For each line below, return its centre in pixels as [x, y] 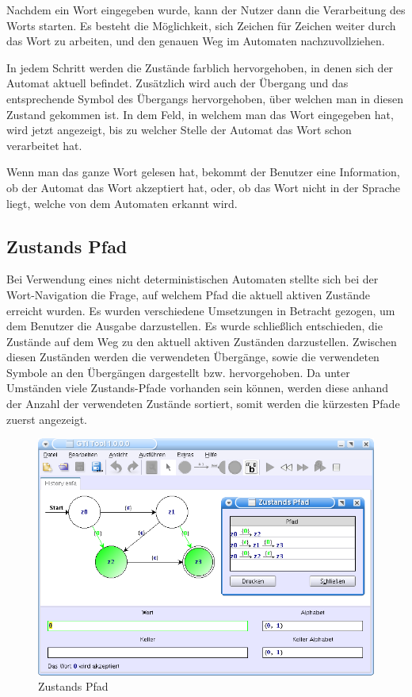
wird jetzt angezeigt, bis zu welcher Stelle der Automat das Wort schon [179, 130]
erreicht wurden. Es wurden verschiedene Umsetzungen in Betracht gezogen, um [201, 310]
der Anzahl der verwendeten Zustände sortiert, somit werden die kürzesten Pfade [203, 404]
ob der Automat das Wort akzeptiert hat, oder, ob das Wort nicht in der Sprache [204, 187]
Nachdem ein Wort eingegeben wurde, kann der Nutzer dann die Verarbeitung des [206, 10]
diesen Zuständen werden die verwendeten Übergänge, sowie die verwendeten [193, 357]
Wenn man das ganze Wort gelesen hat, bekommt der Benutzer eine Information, [203, 172]
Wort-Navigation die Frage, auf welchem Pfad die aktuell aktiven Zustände [189, 294]
